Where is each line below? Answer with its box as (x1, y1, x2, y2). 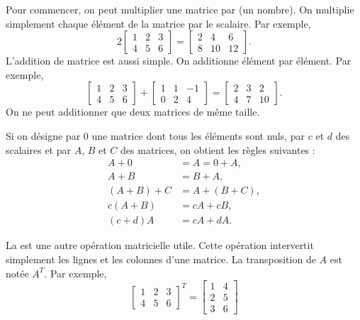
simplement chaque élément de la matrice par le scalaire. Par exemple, (6, 16, 311, 31)
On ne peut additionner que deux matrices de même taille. (6, 104, 260, 119)
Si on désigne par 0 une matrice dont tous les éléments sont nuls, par (6, 128, 305, 143)
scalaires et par (6, 142, 71, 157)
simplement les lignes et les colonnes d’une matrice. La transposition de (6, 251, 316, 266)
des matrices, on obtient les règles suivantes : (120, 142, 315, 157)
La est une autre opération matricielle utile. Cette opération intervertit (6, 238, 314, 253)
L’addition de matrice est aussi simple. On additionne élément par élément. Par (6, 53, 351, 68)
